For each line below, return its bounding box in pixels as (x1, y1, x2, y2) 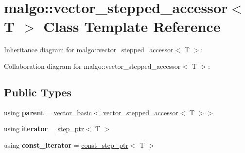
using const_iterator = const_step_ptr (4, 139, 128, 150)
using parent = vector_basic (4, 107, 92, 117)
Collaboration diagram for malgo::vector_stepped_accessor (4, 61, 181, 71)
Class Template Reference (43, 16, 221, 36)
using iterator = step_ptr (4, 123, 84, 134)
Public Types (4, 84, 72, 99)
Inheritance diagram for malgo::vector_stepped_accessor (4, 45, 174, 55)
